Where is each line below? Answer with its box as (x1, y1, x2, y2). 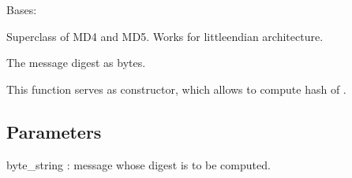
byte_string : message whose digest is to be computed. (6, 156, 271, 172)
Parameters (6, 119, 102, 143)
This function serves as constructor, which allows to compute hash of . (6, 80, 346, 97)
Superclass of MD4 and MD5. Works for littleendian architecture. (6, 28, 324, 44)
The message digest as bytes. (6, 54, 146, 71)
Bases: (6, 2, 37, 17)
